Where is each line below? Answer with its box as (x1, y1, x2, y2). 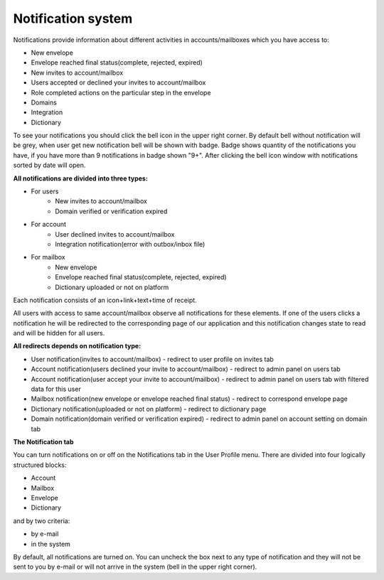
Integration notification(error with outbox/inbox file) (55, 240, 206, 248)
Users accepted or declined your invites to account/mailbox (31, 78, 206, 87)
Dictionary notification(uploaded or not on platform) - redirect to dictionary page (31, 404, 267, 413)
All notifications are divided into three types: (13, 174, 149, 183)
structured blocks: (13, 461, 67, 469)
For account (31, 220, 67, 229)
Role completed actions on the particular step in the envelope (31, 88, 211, 97)
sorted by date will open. (13, 161, 86, 170)
